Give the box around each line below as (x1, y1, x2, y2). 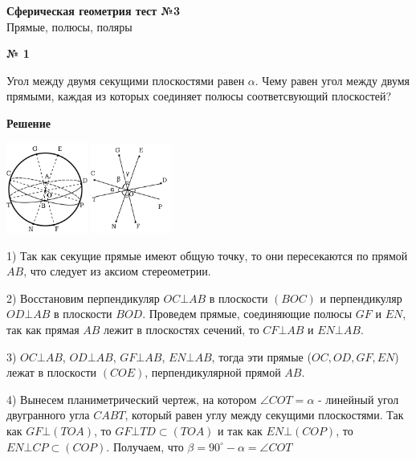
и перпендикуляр (320, 289, 402, 306)
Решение (6, 114, 51, 131)
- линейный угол (318, 390, 399, 407)
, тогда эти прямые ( (211, 348, 312, 365)
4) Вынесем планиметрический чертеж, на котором (6, 390, 257, 407)
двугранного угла (6, 406, 90, 423)
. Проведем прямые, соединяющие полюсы (142, 305, 353, 322)
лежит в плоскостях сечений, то (104, 320, 259, 337)
